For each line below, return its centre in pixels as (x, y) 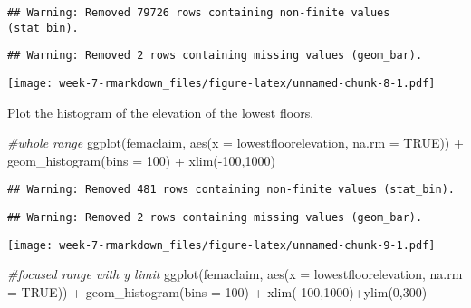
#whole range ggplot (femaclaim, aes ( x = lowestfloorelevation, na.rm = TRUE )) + (235, 143)
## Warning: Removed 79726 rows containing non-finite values (199, 13)
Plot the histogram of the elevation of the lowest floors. (161, 112)
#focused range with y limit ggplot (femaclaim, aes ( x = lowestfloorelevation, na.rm (235, 274)
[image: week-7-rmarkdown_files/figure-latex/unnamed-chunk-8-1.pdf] (221, 83)
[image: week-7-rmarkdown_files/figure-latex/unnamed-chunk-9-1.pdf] (221, 245)
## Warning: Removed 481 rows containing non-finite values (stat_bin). (231, 190)
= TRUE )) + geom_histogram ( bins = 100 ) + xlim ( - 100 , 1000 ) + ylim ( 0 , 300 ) (217, 291)
